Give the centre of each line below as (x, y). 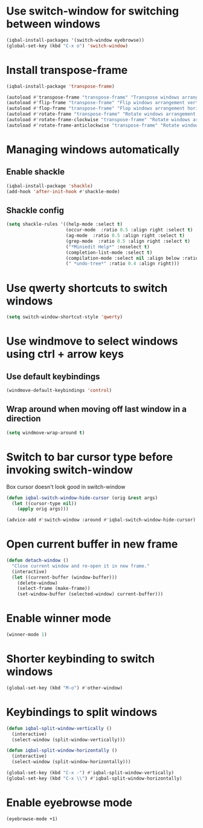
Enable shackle (36, 172)
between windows (53, 24)
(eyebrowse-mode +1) (32, 819)
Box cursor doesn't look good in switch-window (66, 486)
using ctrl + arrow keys (65, 354)
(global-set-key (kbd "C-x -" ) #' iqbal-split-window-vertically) (90, 773)
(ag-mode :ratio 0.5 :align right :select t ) (125, 236)
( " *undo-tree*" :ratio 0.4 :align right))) (123, 264)
